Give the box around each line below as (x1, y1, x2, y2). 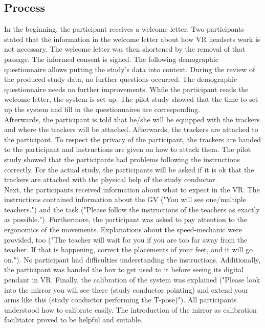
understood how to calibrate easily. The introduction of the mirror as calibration (4, 304, 257, 315)
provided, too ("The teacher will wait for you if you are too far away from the (4, 234, 248, 245)
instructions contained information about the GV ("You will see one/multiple (4, 194, 246, 205)
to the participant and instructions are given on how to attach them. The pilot (4, 144, 251, 155)
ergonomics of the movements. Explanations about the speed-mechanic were (4, 224, 242, 235)
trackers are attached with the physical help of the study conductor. (4, 174, 217, 185)
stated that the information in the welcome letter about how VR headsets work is (4, 33, 260, 44)
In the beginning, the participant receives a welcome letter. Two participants (4, 24, 244, 34)
